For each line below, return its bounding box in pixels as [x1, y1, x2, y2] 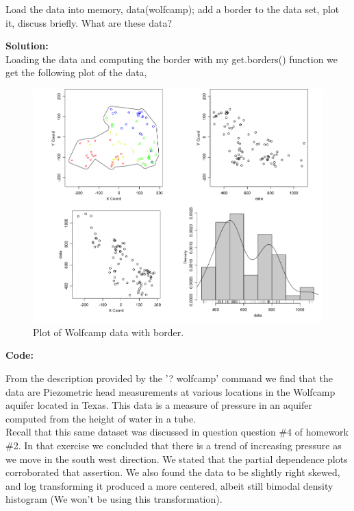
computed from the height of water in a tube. [5, 411, 197, 425]
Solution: [5, 38, 49, 53]
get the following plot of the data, [5, 65, 147, 80]
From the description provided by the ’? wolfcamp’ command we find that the [5, 371, 333, 385]
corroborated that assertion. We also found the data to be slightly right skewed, [5, 465, 340, 479]
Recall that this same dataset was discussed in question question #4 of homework [5, 425, 349, 439]
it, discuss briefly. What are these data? [5, 15, 173, 29]
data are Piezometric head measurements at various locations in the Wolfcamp [5, 384, 336, 399]
